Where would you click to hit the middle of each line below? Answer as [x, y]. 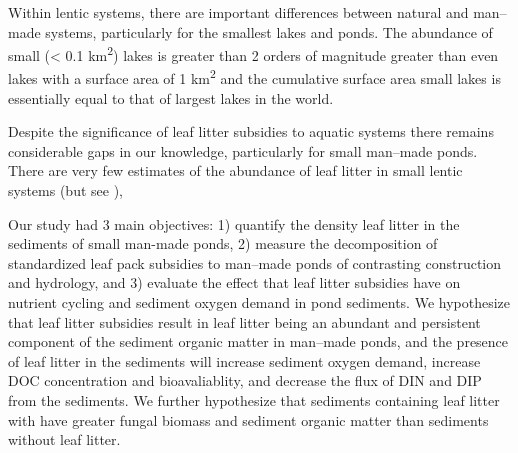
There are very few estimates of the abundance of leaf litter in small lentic [235, 170]
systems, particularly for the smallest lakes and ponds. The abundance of [269, 31]
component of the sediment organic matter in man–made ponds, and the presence [258, 341]
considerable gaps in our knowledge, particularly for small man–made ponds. [243, 150]
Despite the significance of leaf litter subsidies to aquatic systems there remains [251, 131]
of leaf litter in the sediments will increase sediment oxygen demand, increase [244, 360]
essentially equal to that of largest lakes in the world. [171, 97]
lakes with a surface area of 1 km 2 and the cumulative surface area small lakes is [254, 77]
